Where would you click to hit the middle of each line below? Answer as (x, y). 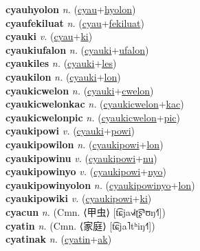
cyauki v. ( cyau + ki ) (49, 36)
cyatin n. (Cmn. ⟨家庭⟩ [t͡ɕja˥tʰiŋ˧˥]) (80, 225)
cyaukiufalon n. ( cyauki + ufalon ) (77, 49)
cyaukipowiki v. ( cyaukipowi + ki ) (79, 198)
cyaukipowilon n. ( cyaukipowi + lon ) (85, 144)
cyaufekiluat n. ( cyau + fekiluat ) (75, 22)
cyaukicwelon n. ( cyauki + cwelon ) (80, 90)
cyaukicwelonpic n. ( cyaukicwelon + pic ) (93, 117)
